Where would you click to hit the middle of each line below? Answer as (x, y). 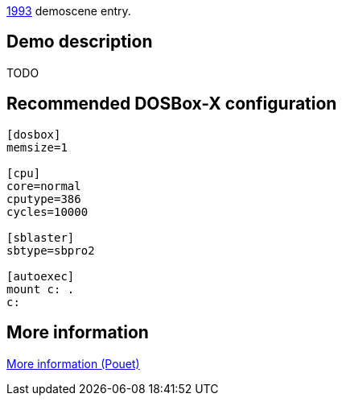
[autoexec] (41, 276)
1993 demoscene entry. (69, 11)
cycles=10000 (47, 211)
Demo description (80, 42)
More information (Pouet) (73, 363)
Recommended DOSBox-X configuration (172, 104)
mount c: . (41, 289)
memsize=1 (37, 147)
